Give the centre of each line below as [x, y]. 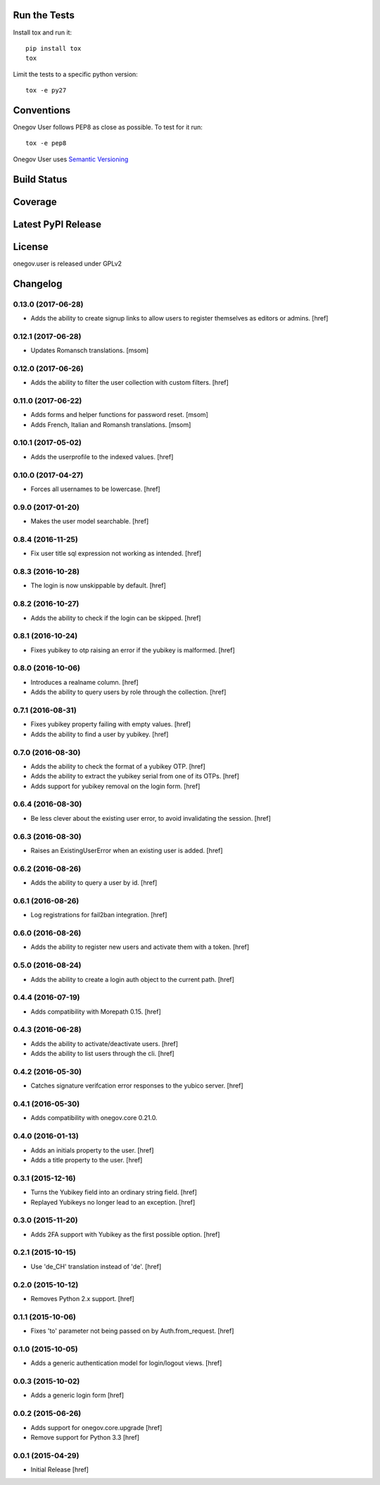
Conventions [42, 110]
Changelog [38, 284]
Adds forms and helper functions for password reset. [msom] [120, 415]
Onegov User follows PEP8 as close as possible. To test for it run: [108, 127]
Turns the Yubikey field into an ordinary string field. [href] [114, 1192]
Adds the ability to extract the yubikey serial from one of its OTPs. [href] [135, 776]
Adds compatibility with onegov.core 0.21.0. [94, 1118]
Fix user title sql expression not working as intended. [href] [116, 554]
